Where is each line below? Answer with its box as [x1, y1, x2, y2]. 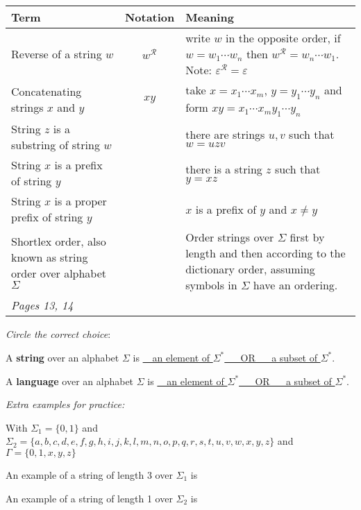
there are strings [185, 126, 265, 143]
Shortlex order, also [11, 233, 106, 250]
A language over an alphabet [6, 373, 134, 388]
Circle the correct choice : [6, 327, 111, 341]
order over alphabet [11, 265, 107, 282]
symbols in [185, 277, 237, 294]
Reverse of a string [11, 46, 102, 62]
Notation [124, 9, 175, 25]
